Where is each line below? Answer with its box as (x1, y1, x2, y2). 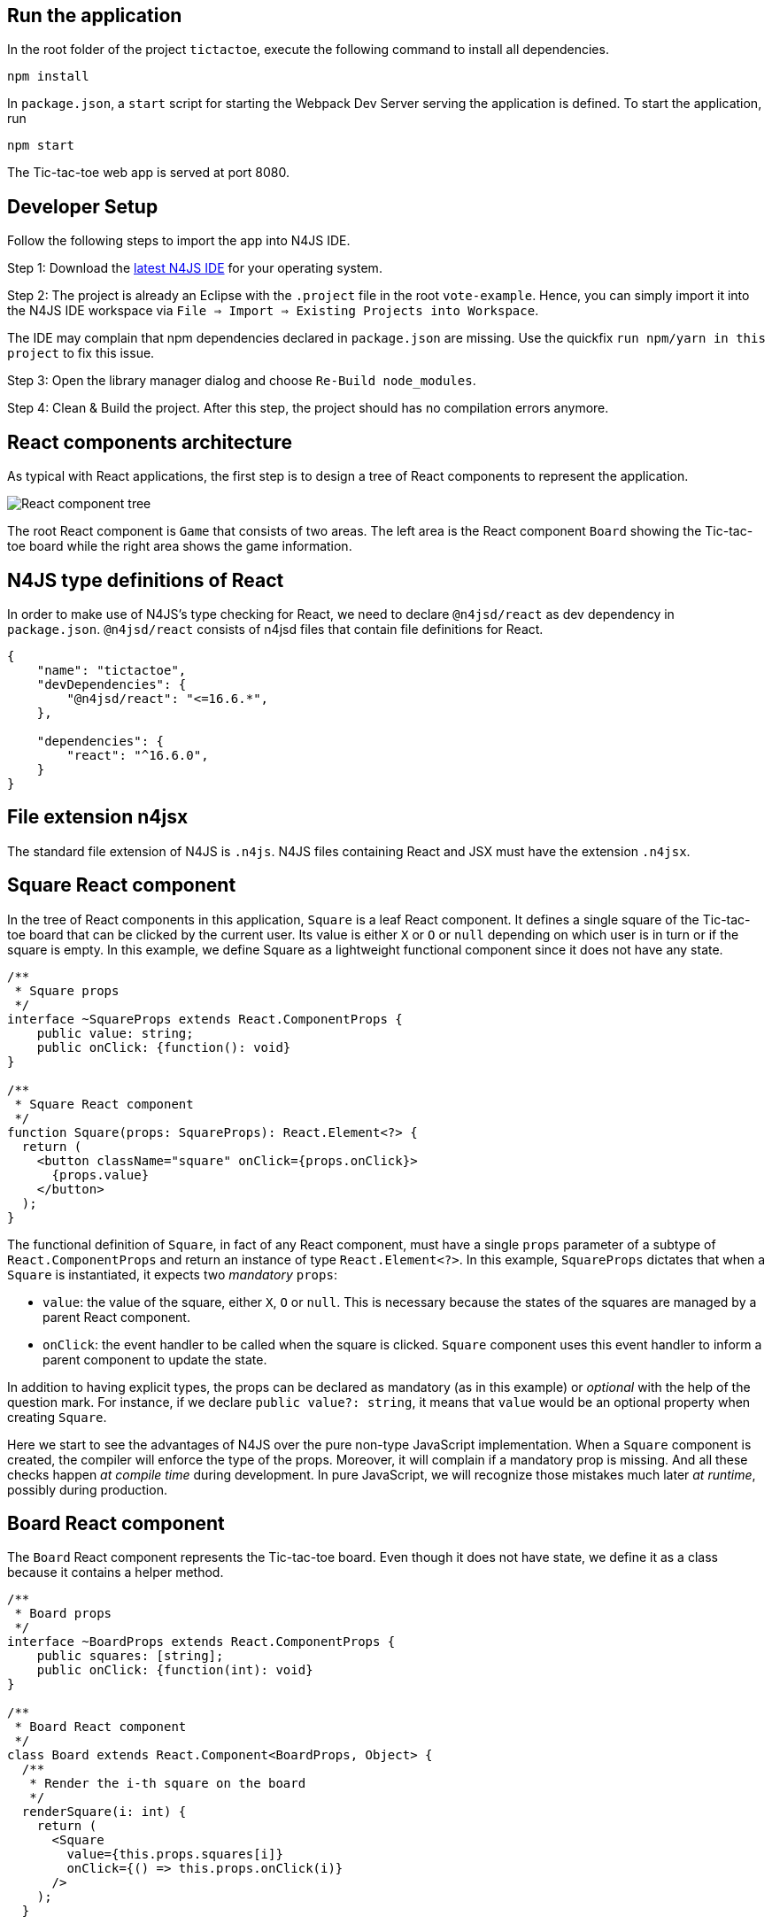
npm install (7, 69, 89, 84)
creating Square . (7, 1409, 107, 1425)
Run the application (7, 4, 182, 27)
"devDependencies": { (36, 676, 187, 692)
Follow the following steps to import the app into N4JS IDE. (7, 233, 351, 249)
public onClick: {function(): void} (36, 1039, 291, 1055)
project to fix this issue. (7, 345, 155, 361)
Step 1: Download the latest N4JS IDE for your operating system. (7, 260, 382, 276)
